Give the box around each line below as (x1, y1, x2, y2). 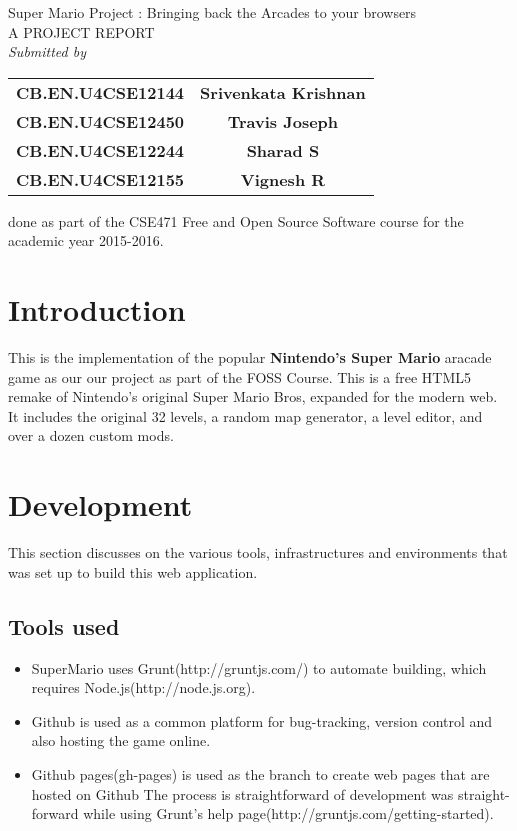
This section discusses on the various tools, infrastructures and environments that (8, 542, 508, 563)
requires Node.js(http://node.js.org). (31, 677, 256, 698)
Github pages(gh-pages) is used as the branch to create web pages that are (31, 763, 490, 784)
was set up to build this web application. (8, 561, 258, 582)
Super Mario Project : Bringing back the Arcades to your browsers (8, 2, 417, 22)
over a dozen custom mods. (8, 425, 174, 446)
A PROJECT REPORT (8, 21, 155, 42)
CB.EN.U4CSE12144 (16, 80, 185, 104)
